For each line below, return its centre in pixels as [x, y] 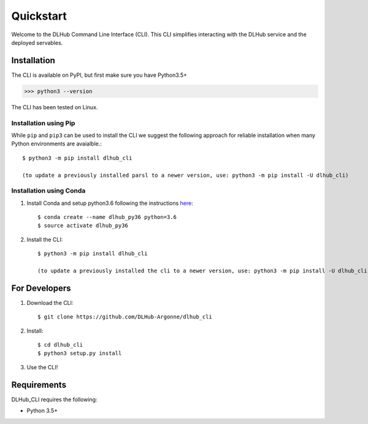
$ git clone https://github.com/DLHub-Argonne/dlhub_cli [125, 317]
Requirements [39, 384]
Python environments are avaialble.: [57, 144]
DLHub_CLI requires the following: [54, 399]
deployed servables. [37, 42]
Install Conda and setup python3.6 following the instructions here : [110, 203]
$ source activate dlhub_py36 [83, 226]
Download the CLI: [50, 303]
